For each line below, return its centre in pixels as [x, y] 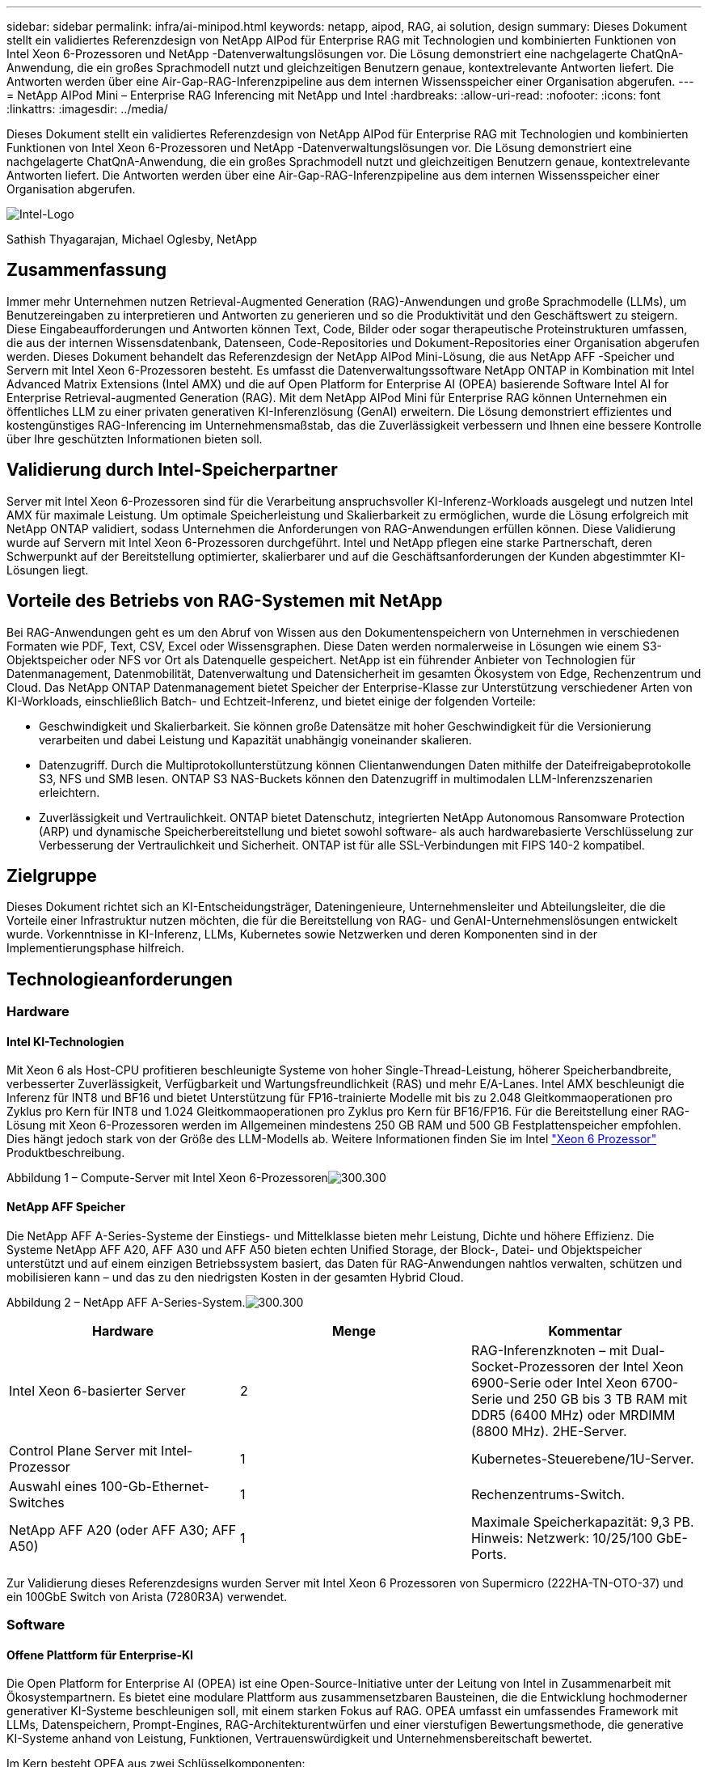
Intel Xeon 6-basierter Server [97, 1390]
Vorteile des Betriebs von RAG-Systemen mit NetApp [225, 601]
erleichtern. [70, 792]
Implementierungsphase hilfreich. [96, 948]
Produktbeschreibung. [66, 1153]
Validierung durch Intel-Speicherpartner [172, 470]
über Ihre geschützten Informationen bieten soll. [135, 439]
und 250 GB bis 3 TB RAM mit [597, 1398]
